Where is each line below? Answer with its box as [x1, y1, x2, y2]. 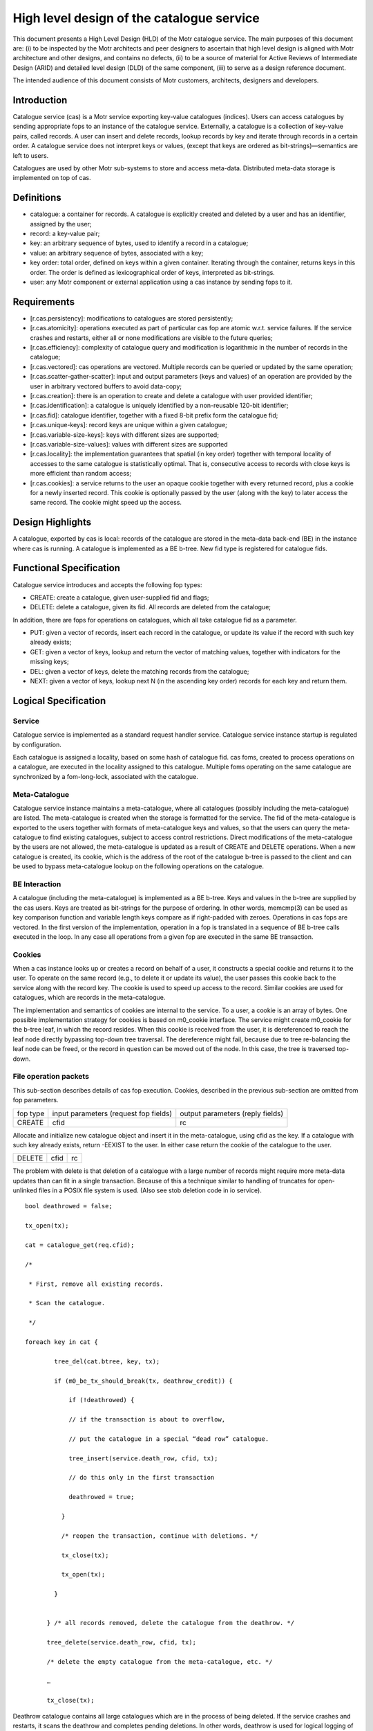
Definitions [12, 192, 61, 204]
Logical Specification [12, 694, 106, 706]
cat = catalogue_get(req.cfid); [25, 1241, 135, 1249]
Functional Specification [12, 562, 121, 574]
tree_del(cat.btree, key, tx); [54, 1357, 160, 1365]
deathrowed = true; [68, 1493, 135, 1501]
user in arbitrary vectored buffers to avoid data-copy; [30, 382, 182, 391]
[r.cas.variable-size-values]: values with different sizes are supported [30, 440, 228, 448]
